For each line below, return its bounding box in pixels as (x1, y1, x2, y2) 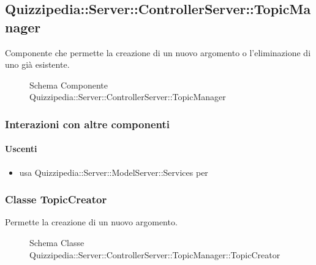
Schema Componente (29, 78, 108, 91)
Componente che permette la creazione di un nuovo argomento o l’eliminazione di (5, 46, 311, 59)
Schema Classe (29, 236, 85, 249)
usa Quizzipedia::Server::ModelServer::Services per (19, 165, 208, 178)
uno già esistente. (5, 58, 70, 71)
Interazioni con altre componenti (5, 116, 170, 131)
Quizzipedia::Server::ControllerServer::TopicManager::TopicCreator (29, 248, 280, 261)
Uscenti (5, 142, 37, 155)
